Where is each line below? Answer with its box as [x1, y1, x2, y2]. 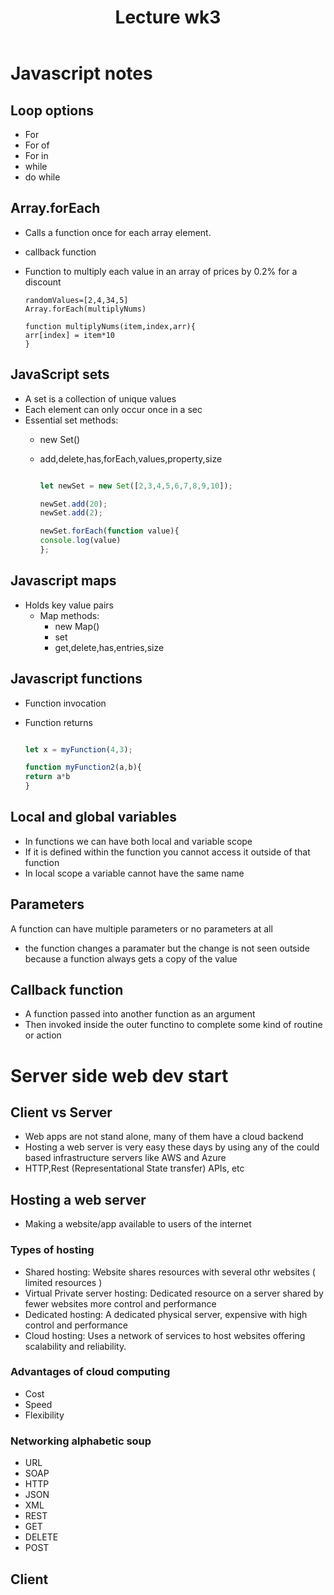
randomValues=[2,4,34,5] [24, 295, 129, 305]
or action [24, 1029, 62, 1041]
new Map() [54, 620, 100, 632]
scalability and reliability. [24, 1340, 127, 1352]
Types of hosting [10, 1243, 95, 1257]
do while [24, 171, 61, 183]
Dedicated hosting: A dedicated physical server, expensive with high [24, 1308, 308, 1320]
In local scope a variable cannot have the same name [24, 867, 245, 879]
